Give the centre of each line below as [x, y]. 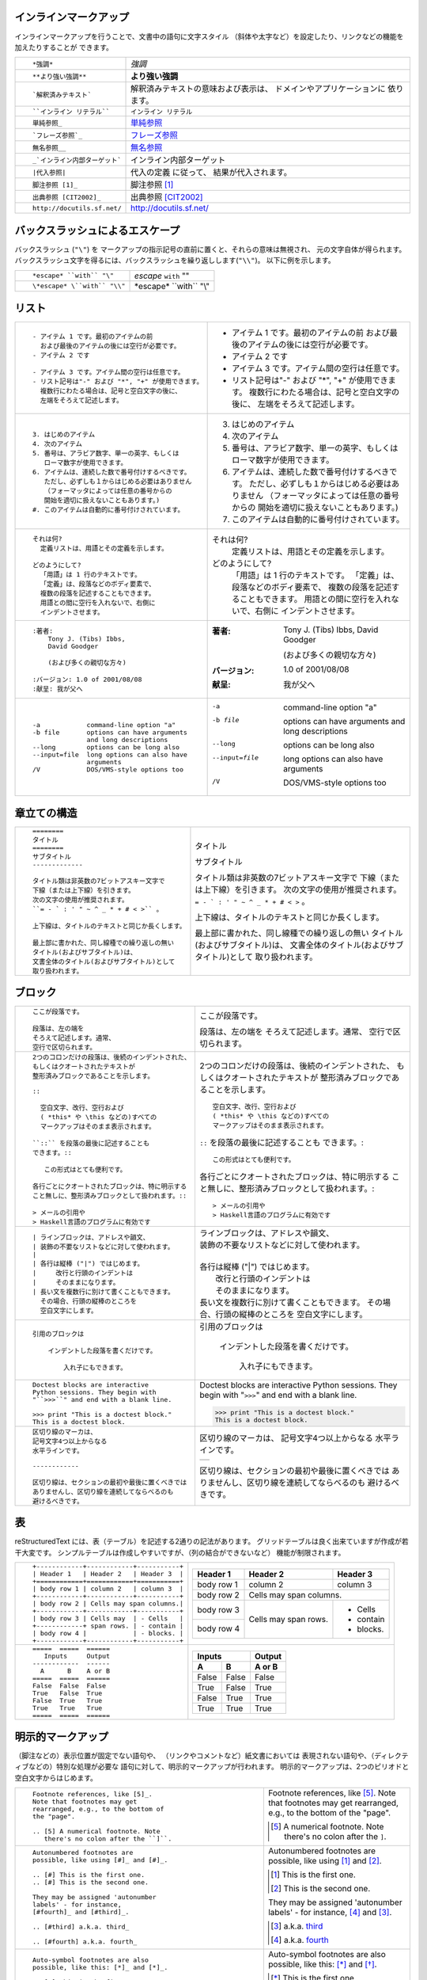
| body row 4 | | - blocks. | [108, 1633]
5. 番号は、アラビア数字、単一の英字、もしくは [106, 453]
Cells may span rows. [288, 1620]
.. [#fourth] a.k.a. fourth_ [85, 1942]
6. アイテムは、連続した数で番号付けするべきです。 [111, 472]
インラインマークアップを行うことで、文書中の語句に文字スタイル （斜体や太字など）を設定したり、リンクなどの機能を [209, 36]
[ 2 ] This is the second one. [320, 1888]
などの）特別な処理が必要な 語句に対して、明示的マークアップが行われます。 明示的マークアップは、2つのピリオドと [219, 1767]
